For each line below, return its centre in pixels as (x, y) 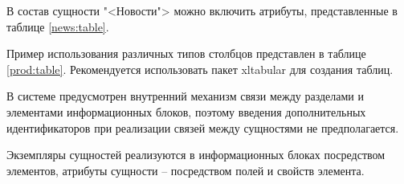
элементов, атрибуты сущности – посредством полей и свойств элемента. (186, 170)
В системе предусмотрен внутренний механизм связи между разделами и (185, 96)
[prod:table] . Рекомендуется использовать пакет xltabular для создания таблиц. (200, 69)
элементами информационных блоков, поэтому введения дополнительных (186, 111)
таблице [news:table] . (58, 26)
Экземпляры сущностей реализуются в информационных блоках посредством (196, 155)
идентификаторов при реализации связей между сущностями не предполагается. (203, 127)
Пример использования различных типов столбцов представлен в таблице (186, 53)
